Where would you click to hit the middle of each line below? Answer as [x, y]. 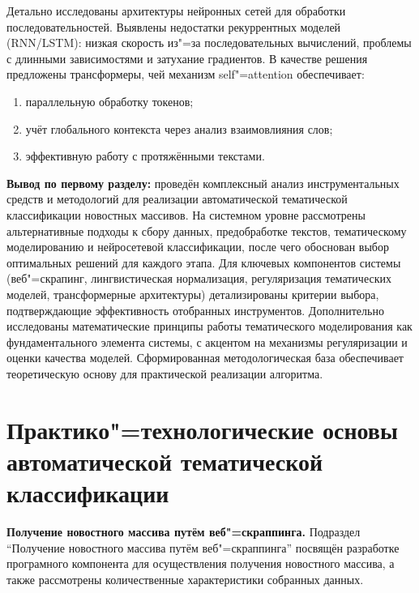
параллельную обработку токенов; [109, 101]
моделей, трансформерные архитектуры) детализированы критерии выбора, [193, 294]
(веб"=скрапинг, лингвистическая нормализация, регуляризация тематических [199, 278]
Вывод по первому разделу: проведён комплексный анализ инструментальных [203, 183]
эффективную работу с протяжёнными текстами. [145, 156]
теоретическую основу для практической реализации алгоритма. [165, 373]
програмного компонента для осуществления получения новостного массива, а [201, 563]
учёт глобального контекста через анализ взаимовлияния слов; [179, 128]
